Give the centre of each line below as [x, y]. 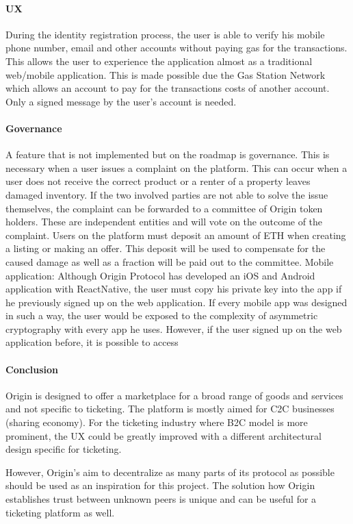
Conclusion [32, 369]
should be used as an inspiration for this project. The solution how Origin [160, 485]
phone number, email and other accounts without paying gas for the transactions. [176, 48]
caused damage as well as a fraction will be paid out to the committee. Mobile [170, 261]
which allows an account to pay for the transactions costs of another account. [168, 88]
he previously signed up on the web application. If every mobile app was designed [176, 302]
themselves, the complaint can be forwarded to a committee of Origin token [164, 208]
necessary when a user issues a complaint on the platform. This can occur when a [176, 167]
